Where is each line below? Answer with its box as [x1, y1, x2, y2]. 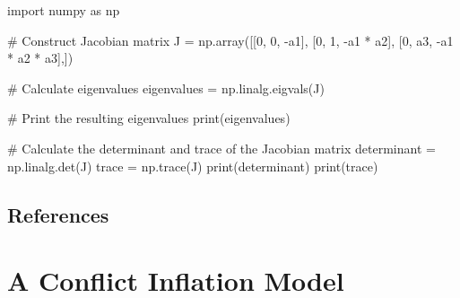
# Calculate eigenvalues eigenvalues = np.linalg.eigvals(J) [7, 78, 325, 97]
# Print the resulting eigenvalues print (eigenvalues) [7, 109, 291, 127]
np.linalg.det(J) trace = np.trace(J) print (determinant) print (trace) [7, 156, 378, 175]
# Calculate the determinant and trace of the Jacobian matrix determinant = [7, 138, 436, 157]
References [7, 200, 109, 228]
